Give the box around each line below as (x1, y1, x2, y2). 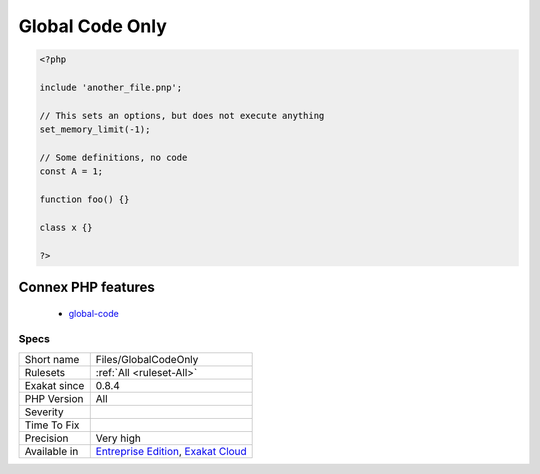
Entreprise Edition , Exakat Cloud (95, 444, 247, 458)
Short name (24, 352, 80, 366)
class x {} (39, 221, 93, 233)
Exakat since (24, 378, 85, 392)
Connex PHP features (18, 279, 155, 296)
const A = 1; (39, 166, 104, 177)
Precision (24, 431, 69, 445)
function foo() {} (39, 194, 130, 205)
